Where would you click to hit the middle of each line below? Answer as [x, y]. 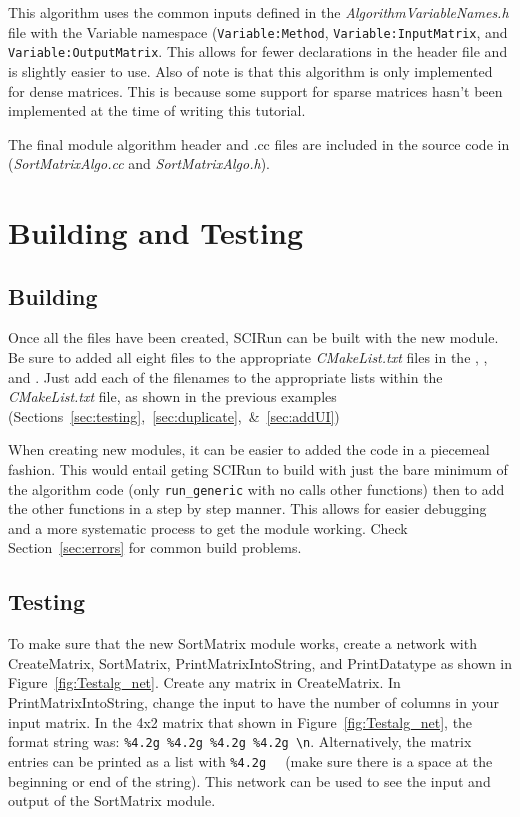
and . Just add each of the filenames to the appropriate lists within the [225, 376]
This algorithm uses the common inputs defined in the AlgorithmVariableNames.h [258, 12]
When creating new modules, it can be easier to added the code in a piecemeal [249, 449]
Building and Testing [155, 232]
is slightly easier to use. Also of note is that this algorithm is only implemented [250, 70]
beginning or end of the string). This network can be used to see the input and [249, 780]
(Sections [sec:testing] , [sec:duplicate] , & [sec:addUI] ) [174, 415]
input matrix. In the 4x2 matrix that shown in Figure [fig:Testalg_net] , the [240, 721]
